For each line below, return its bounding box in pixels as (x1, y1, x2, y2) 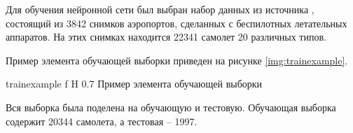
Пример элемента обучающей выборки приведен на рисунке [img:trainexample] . (6, 52, 348, 67)
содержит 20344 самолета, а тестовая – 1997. (6, 113, 198, 128)
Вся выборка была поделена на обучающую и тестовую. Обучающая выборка (6, 99, 336, 114)
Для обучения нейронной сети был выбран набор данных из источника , (6, 2, 314, 16)
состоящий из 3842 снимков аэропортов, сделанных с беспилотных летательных (6, 15, 347, 30)
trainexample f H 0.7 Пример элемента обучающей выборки (6, 76, 263, 91)
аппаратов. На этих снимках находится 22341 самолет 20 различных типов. (6, 29, 326, 44)
